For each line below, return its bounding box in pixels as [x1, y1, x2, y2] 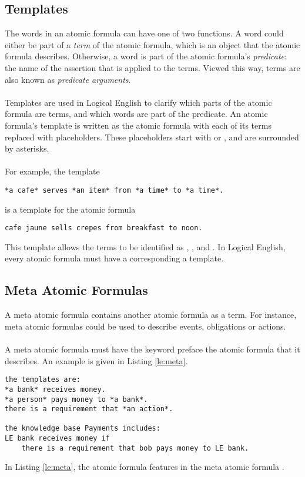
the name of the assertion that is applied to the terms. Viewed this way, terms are [5, 61, 300, 73]
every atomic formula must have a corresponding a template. [5, 252, 224, 264]
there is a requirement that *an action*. [5, 405, 173, 414]
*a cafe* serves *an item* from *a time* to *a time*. [5, 186, 224, 194]
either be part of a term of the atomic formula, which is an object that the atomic [5, 38, 300, 51]
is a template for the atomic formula [5, 203, 136, 215]
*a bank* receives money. [5, 385, 106, 394]
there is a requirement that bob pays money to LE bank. [21, 444, 249, 452]
